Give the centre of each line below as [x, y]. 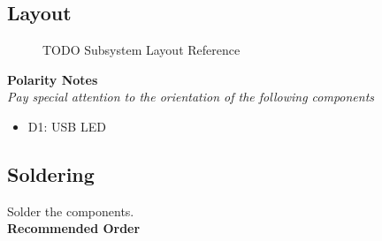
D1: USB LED [67, 126]
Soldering [51, 173]
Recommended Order [74, 228]
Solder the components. [71, 211]
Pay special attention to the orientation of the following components [191, 97]
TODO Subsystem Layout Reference [141, 50]
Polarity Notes [53, 79]
